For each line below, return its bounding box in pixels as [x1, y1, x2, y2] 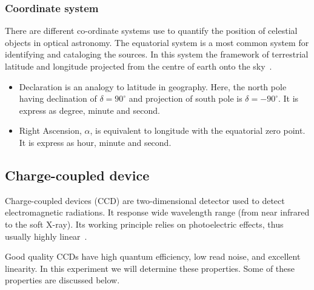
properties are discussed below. [5, 274, 120, 286]
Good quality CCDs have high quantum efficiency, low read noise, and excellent [5, 250, 301, 263]
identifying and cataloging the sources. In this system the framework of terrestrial [5, 48, 309, 61]
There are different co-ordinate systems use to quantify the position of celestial [5, 24, 298, 37]
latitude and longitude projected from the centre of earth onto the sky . [5, 60, 272, 72]
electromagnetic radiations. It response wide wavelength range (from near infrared [5, 206, 310, 219]
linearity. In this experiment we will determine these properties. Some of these [5, 262, 295, 274]
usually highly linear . [5, 229, 87, 242]
